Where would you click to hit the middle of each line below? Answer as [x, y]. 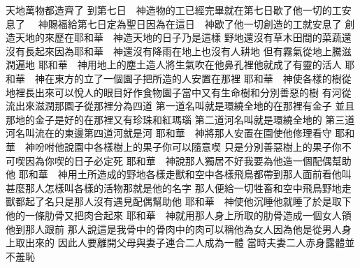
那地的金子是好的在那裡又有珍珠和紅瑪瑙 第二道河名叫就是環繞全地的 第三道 [180, 119]
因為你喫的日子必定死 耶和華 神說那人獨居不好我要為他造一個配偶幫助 [188, 160]
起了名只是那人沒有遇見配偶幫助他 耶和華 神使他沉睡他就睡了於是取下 [188, 201]
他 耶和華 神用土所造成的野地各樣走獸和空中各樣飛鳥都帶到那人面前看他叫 [179, 174]
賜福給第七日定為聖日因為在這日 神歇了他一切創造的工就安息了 [195, 23]
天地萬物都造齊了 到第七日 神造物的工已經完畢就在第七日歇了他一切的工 [174, 10]
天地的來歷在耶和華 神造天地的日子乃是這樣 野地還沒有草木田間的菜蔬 [178, 37]
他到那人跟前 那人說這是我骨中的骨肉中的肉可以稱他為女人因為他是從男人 [174, 229]
